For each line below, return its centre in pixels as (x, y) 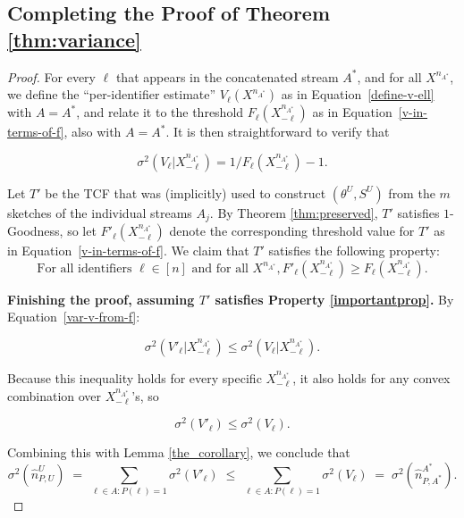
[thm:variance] (74, 39)
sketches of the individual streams (100, 212)
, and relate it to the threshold (160, 112)
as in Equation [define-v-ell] (358, 94)
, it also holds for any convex (371, 378)
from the (412, 192)
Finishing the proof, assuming (101, 299)
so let (82, 231)
